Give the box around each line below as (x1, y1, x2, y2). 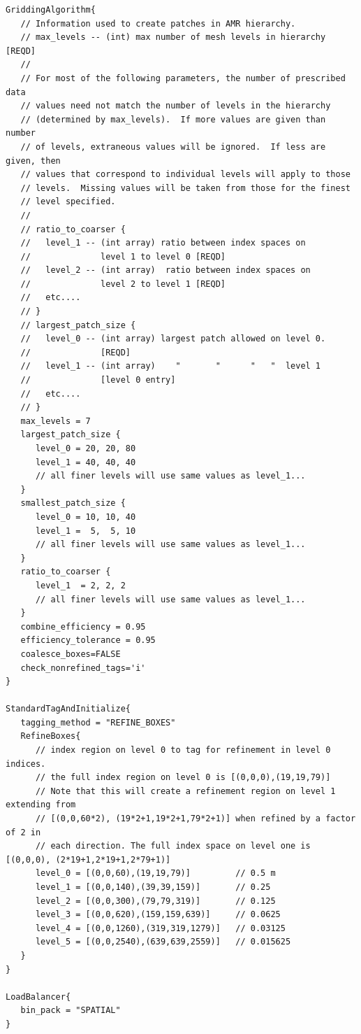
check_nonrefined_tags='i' (20, 663, 146, 673)
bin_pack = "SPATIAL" (20, 1005, 121, 1016)
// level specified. (20, 197, 116, 207)
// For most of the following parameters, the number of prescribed (20, 73, 346, 83)
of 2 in (6, 827, 41, 837)
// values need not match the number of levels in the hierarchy (20, 101, 331, 111)
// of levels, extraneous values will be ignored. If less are (20, 141, 326, 152)
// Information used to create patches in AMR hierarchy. (20, 18, 296, 29)
